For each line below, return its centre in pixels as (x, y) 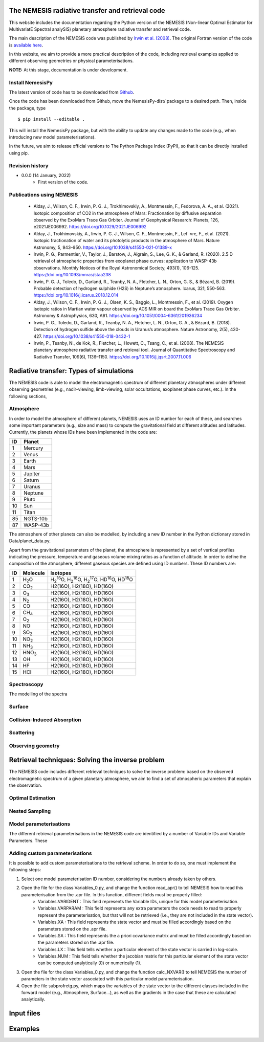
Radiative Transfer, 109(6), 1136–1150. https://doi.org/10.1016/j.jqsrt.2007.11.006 (112, 356)
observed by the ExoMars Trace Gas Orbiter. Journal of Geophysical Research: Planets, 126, (126, 220)
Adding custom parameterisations (51, 853)
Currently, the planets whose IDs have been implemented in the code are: (83, 432)
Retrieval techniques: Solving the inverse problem (87, 760)
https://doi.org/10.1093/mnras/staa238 (72, 275)
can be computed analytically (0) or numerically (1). (90, 963)
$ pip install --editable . (51, 119)
